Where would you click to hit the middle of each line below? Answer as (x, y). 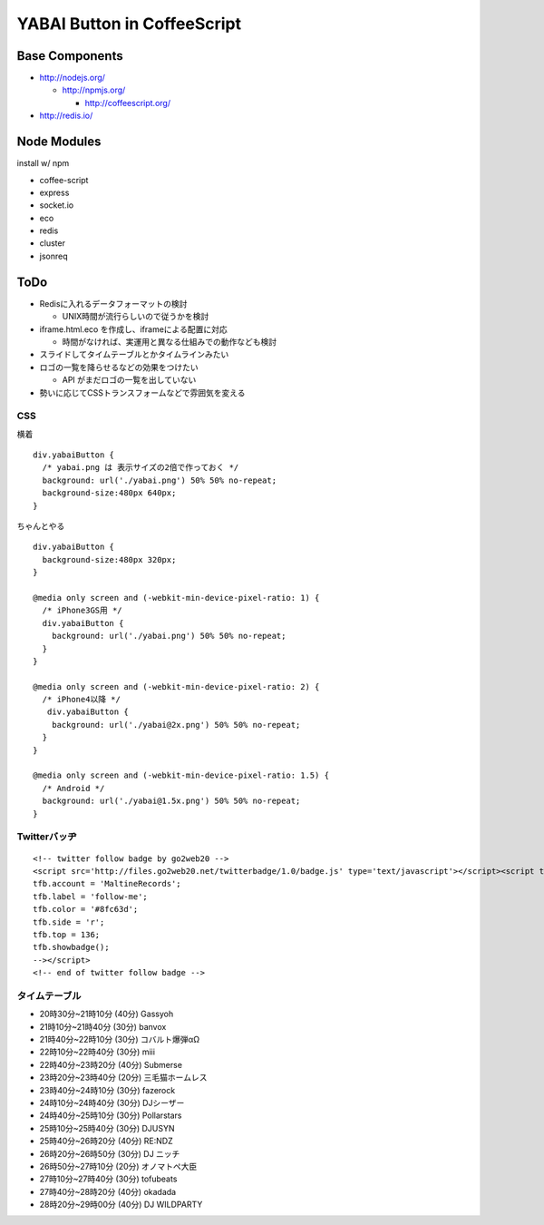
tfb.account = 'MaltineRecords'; (107, 884)
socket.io (57, 205)
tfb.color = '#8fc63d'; (86, 909)
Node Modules (59, 142)
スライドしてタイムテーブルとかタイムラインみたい (134, 355)
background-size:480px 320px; (109, 559)
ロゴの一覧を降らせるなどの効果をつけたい (119, 367)
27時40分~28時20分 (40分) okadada (108, 1191)
